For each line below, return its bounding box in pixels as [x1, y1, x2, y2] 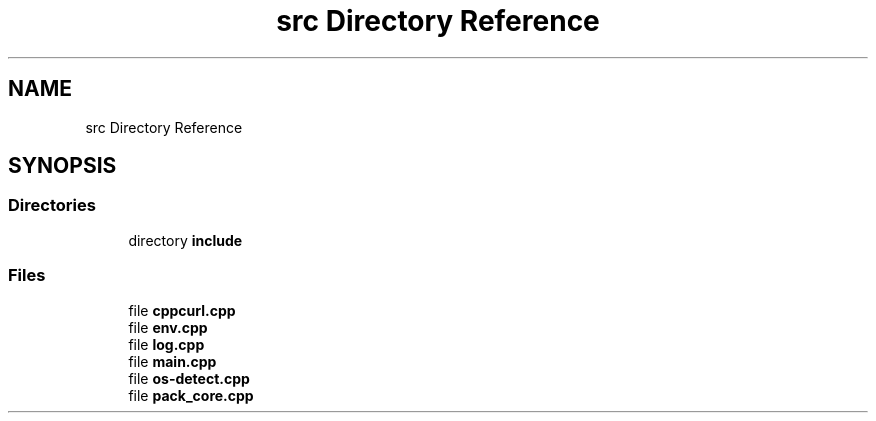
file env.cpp [128, 318, 208, 336]
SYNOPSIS [8, 153, 117, 179]
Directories [8, 195, 96, 216]
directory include [128, 231, 243, 249]
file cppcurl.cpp [128, 301, 236, 319]
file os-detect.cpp [128, 369, 250, 387]
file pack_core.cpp [128, 386, 254, 404]
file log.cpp [128, 335, 205, 353]
